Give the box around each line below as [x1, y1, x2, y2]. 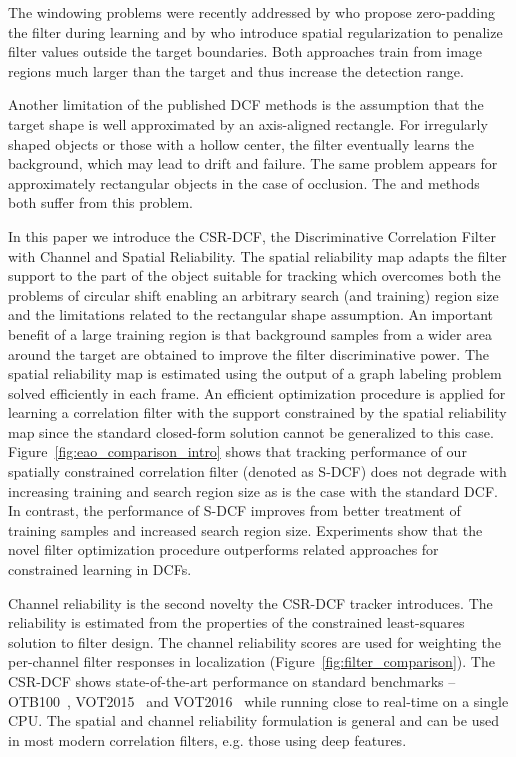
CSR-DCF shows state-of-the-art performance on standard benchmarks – [8, 671, 456, 691]
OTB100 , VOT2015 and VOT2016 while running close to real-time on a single [8, 690, 509, 711]
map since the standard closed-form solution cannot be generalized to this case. [8, 421, 494, 442]
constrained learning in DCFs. [8, 559, 192, 580]
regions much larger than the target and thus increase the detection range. [8, 60, 464, 81]
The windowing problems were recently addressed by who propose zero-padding [8, 2, 496, 22]
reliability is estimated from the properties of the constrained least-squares [8, 612, 465, 633]
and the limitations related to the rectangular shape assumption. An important [8, 304, 494, 325]
